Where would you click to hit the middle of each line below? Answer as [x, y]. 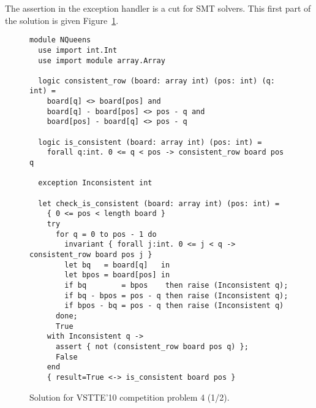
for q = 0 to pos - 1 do [106, 234]
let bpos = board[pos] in [117, 275]
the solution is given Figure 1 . [62, 20]
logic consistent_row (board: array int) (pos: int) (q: [156, 81]
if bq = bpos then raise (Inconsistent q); [176, 285]
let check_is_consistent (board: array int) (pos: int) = [159, 203]
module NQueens [60, 40]
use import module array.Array [102, 60]
